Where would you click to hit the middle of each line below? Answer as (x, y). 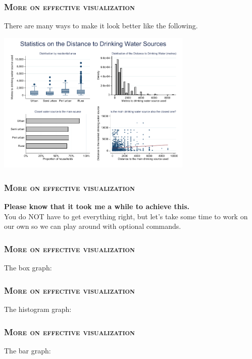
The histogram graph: (38, 309)
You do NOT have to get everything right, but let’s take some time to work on (126, 216)
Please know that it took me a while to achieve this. (97, 206)
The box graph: (28, 268)
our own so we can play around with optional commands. (93, 226)
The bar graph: (28, 350)
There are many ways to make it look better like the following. (101, 26)
